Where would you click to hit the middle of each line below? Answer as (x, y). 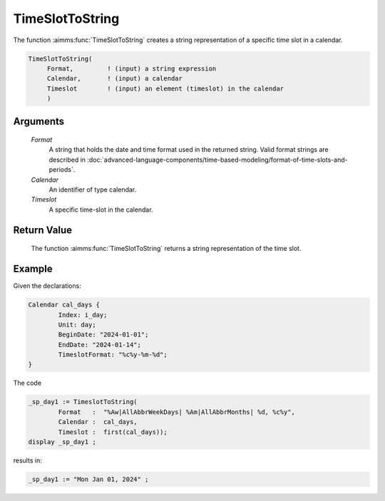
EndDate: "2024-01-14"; (100, 345)
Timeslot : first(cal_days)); (113, 432)
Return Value (43, 230)
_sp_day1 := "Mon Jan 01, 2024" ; (88, 479)
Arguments (39, 121)
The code (27, 383)
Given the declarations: (47, 286)
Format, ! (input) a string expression (132, 68)
